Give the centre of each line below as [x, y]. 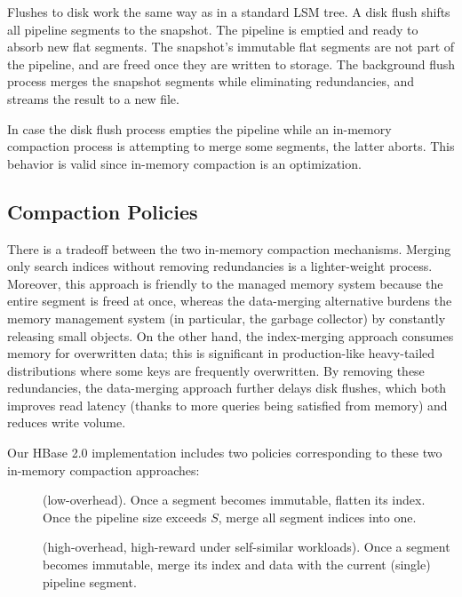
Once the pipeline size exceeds [125, 517]
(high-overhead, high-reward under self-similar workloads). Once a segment [247, 547]
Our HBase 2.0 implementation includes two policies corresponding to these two [225, 453]
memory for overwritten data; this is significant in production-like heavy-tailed [221, 353]
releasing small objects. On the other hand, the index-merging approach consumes [231, 335]
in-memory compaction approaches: [104, 470]
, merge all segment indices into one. [317, 517]
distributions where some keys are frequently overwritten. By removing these [216, 370]
